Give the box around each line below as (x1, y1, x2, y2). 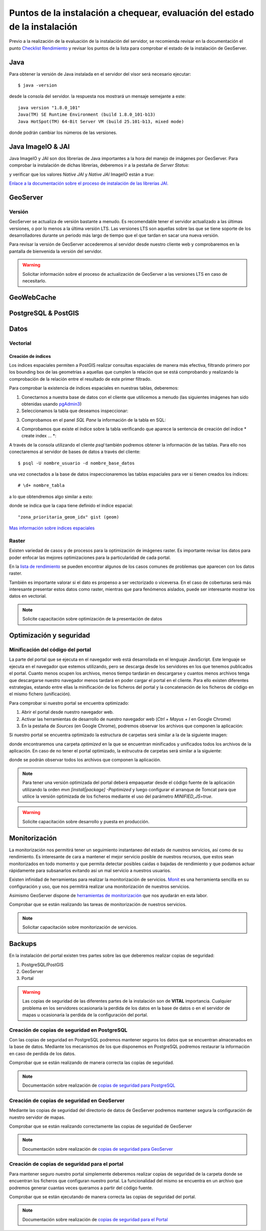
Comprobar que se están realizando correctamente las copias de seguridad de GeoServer (9, 1123, 192, 1129)
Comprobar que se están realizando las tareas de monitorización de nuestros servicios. (9, 902, 187, 907)
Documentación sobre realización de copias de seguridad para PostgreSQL (22, 1082, 176, 1088)
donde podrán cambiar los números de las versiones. (9, 130, 118, 135)
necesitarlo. (22, 278, 47, 284)
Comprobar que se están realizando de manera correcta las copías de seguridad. (9, 1060, 174, 1066)
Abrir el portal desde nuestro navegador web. (21, 709, 114, 715)
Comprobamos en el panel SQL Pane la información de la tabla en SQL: (21, 417, 166, 423)
